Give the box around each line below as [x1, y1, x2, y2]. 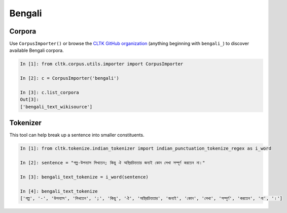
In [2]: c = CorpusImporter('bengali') [20, 75, 119, 81]
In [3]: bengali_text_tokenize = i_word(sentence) [20, 174, 149, 180]
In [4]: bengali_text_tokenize [20, 188, 98, 194]
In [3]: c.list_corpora [20, 89, 80, 95]
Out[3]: [20, 97, 39, 103]
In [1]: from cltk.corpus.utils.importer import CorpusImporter [20, 61, 184, 67]
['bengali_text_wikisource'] [20, 104, 93, 109]
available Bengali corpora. [9, 47, 64, 53]
